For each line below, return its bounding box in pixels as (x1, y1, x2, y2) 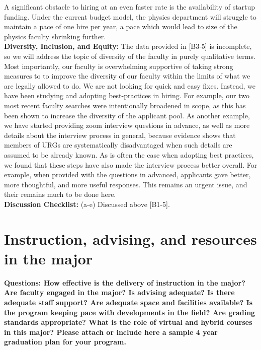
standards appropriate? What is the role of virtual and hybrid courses (4, 317, 252, 327)
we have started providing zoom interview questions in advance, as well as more (4, 120, 250, 130)
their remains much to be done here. (4, 189, 116, 199)
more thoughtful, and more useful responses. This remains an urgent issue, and (4, 179, 247, 189)
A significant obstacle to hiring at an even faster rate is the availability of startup (4, 2, 255, 12)
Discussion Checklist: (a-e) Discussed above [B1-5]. (4, 198, 170, 209)
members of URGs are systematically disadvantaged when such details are (4, 139, 232, 150)
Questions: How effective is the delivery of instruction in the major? (4, 277, 245, 288)
